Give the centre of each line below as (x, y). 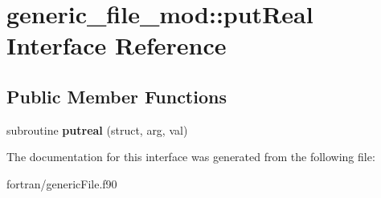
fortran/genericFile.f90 (62, 183)
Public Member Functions (117, 96)
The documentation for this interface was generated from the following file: (191, 157)
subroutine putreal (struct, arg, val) (97, 129)
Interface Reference (117, 45)
